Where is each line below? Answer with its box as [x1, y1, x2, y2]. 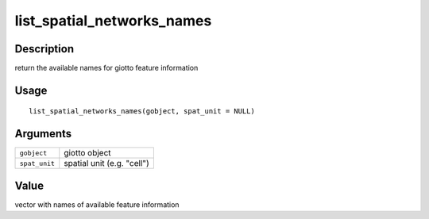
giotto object [64, 148, 111, 159]
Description [14, 42, 75, 56]
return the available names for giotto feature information [14, 63, 199, 73]
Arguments [14, 127, 72, 140]
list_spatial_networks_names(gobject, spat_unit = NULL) [29, 107, 256, 116]
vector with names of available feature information [14, 199, 180, 209]
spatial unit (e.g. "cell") [64, 158, 150, 169]
